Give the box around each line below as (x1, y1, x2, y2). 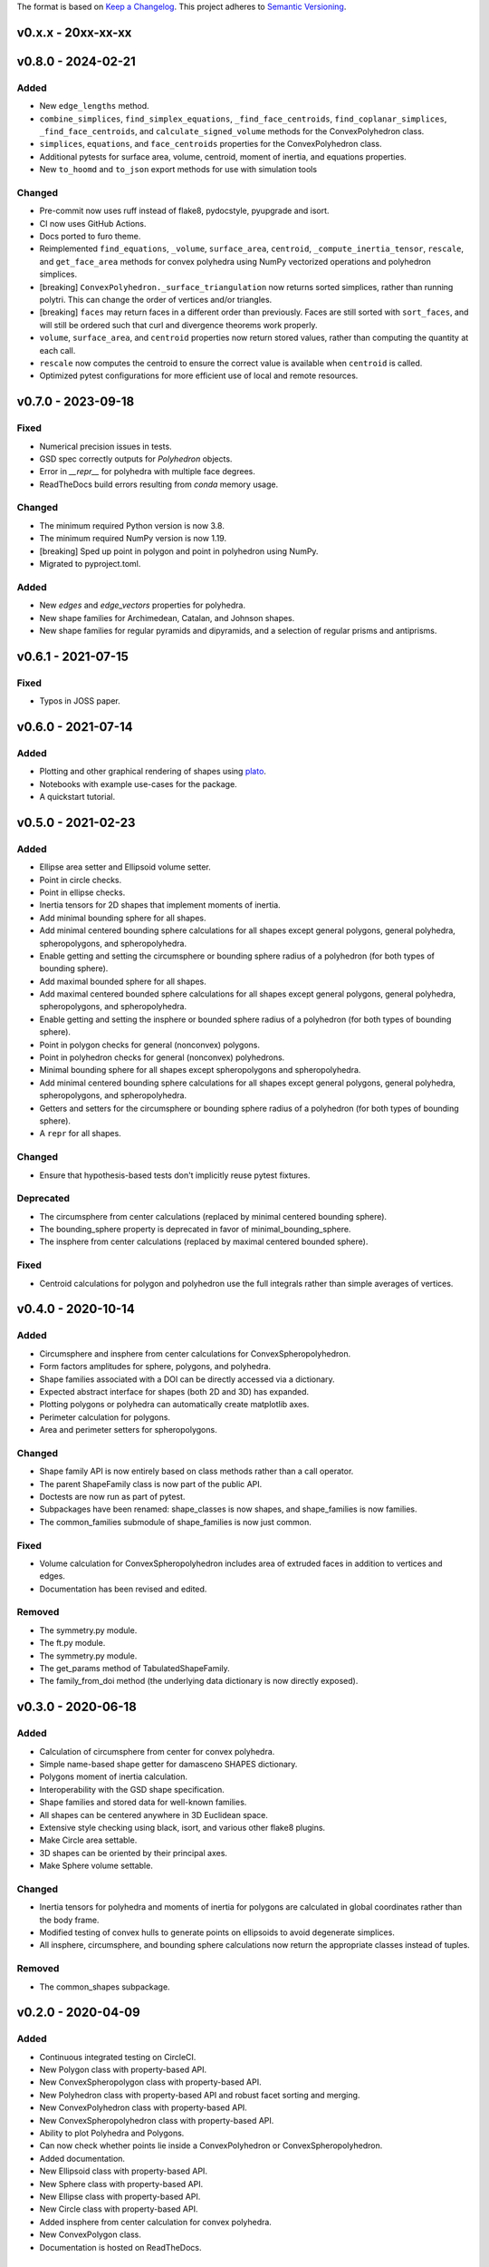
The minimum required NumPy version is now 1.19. (39, 533, 226, 544)
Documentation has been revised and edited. (39, 1583, 207, 1594)
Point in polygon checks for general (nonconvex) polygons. (39, 1039, 261, 1050)
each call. (39, 345, 76, 355)
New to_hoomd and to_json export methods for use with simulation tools (39, 164, 317, 175)
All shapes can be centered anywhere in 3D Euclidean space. (39, 1809, 269, 1820)
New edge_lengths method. (39, 101, 149, 112)
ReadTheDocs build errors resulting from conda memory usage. (39, 479, 279, 490)
